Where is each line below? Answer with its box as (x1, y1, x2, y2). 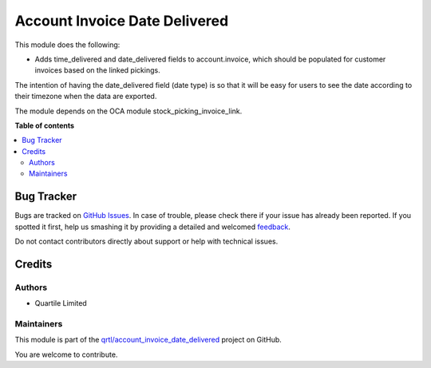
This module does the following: (14, 40, 121, 49)
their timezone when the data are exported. (14, 92, 157, 101)
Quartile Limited (34, 299, 87, 308)
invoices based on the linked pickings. (34, 65, 160, 75)
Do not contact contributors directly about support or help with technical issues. (14, 236, 279, 247)
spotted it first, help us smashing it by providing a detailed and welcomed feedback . (14, 222, 291, 231)
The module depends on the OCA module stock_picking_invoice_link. (14, 106, 243, 116)
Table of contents (14, 121, 75, 130)
